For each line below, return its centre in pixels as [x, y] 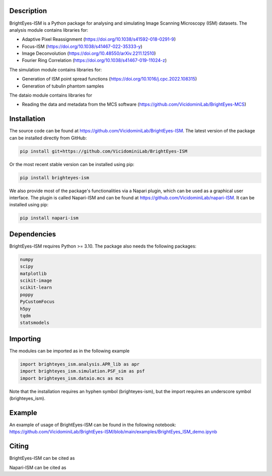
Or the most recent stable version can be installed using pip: [72, 164]
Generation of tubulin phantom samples [63, 86]
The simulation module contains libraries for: [55, 69]
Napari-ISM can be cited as [38, 467]
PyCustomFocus [37, 302]
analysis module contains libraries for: [49, 30]
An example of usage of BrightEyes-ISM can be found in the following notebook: [93, 425]
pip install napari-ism [49, 218]
